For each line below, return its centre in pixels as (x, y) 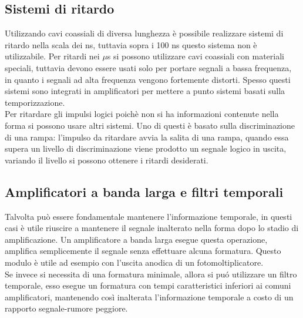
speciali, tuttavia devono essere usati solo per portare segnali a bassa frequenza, (148, 67)
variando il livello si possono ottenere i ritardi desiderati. (107, 160)
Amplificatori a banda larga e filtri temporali (144, 191)
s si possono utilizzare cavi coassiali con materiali (196, 56)
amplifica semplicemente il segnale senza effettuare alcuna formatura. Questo (143, 251)
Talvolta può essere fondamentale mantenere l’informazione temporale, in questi (149, 216)
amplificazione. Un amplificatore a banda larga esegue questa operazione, (136, 239)
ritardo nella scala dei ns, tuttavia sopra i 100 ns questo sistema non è (131, 44)
